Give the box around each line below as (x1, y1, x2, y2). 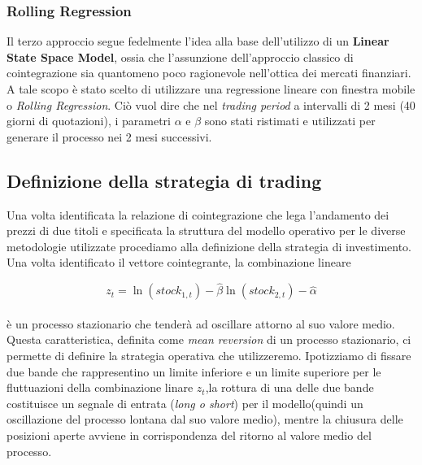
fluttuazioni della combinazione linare (7, 379, 194, 396)
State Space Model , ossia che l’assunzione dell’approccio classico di (7, 48, 354, 65)
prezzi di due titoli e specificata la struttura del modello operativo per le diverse (7, 222, 406, 239)
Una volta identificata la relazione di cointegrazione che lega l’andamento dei (7, 206, 389, 223)
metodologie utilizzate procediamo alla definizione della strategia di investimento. (7, 237, 412, 254)
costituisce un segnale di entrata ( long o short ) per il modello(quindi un (7, 394, 363, 411)
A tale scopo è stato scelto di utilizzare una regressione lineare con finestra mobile (7, 80, 415, 97)
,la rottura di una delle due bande (205, 379, 374, 396)
